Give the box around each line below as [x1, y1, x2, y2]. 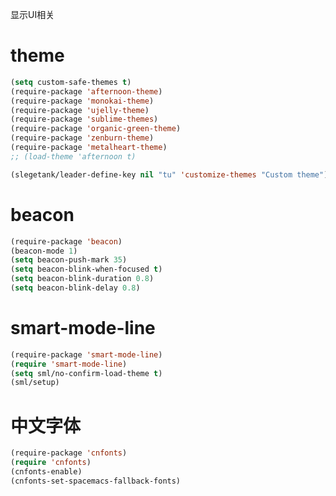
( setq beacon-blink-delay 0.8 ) [10, 283, 141, 293]
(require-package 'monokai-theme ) [10, 96, 155, 106]
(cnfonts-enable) [10, 467, 83, 477]
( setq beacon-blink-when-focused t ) [10, 264, 163, 275]
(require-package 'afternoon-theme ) [10, 86, 163, 97]
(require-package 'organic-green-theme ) [10, 124, 182, 134]
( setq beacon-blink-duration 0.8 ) [10, 274, 155, 284]
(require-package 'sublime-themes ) [10, 114, 159, 125]
